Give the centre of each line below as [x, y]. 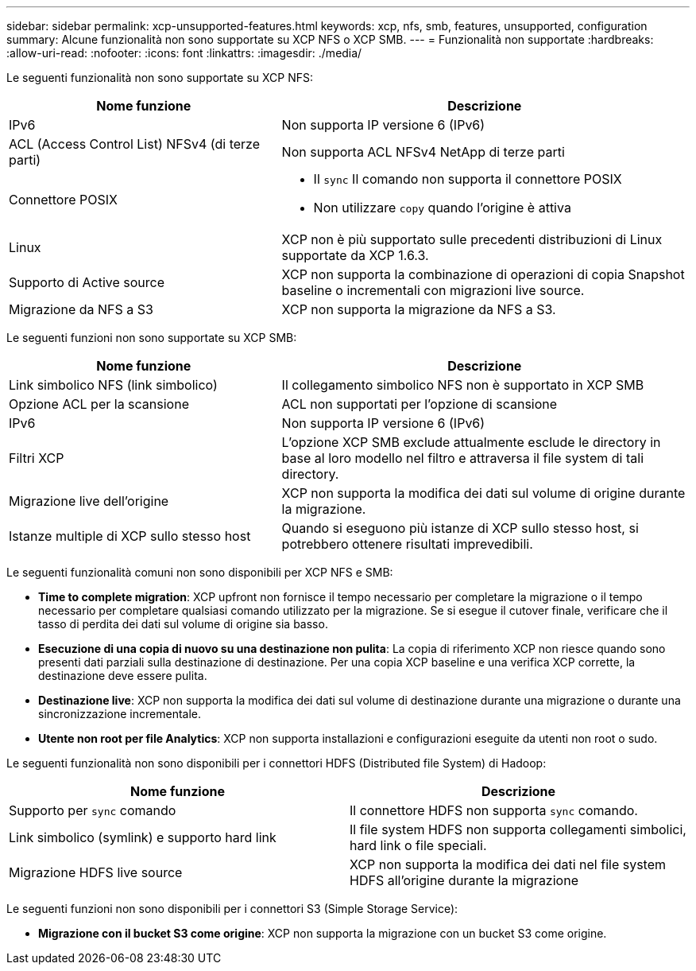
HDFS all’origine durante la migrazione [464, 880]
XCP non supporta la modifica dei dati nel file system [508, 864]
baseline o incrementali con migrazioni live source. [433, 290]
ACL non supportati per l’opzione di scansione [420, 404]
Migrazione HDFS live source [96, 872]
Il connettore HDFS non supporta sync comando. [494, 810]
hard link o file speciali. [418, 845]
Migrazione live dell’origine [89, 501]
